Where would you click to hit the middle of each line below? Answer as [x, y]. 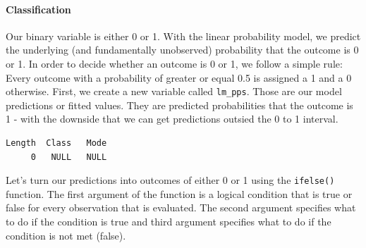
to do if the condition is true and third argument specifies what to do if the [169, 222]
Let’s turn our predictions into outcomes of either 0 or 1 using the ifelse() [170, 180]
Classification [38, 9]
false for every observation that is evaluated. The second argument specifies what [181, 207]
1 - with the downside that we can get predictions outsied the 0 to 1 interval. [172, 119]
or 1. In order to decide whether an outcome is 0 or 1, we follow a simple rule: [174, 63]
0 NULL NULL [69, 157]
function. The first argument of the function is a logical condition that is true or [179, 193]
